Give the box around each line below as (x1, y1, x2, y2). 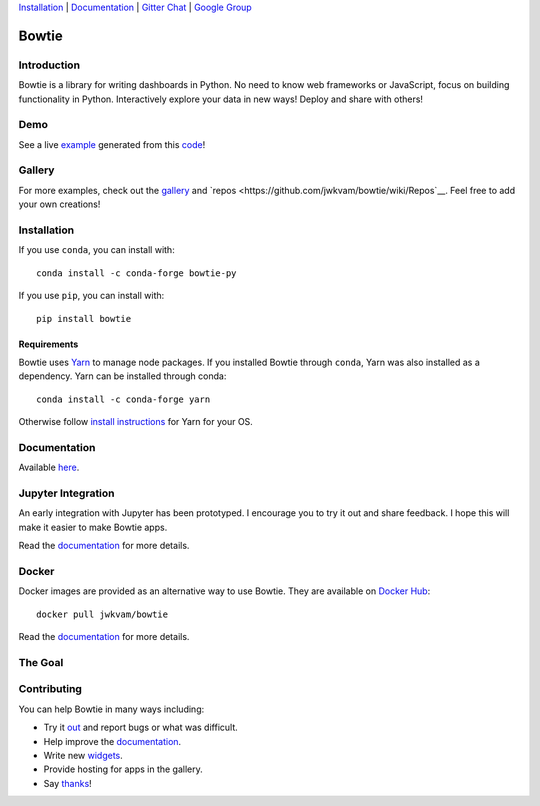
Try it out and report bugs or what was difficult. (43, 721, 239, 734)
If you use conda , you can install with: (18, 244, 175, 256)
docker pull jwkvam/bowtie (36, 608, 169, 620)
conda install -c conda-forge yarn (36, 393, 211, 405)
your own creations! (18, 198, 101, 210)
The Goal (18, 655, 64, 669)
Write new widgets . (43, 749, 124, 761)
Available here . (18, 461, 80, 474)
